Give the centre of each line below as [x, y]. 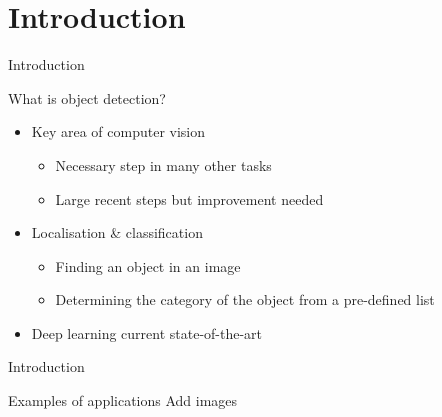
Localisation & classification [117, 232]
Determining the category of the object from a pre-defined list [245, 299]
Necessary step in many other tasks [163, 164]
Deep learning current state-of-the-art [147, 332]
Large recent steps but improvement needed [189, 198]
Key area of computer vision [118, 131]
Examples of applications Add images [123, 400]
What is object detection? [87, 97]
